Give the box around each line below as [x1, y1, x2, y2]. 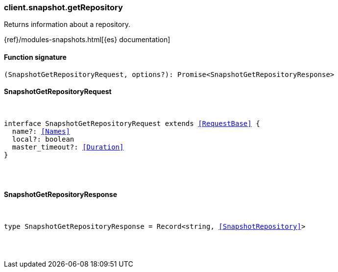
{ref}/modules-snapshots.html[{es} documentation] [4, 35, 170, 44]
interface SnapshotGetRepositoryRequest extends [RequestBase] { [4, 119, 260, 127]
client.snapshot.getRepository [4, 2, 123, 12]
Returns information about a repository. [4, 20, 130, 29]
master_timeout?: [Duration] [12, 143, 124, 151]
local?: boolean [12, 135, 74, 143]
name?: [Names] [12, 127, 70, 135]
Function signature [4, 52, 67, 61]
